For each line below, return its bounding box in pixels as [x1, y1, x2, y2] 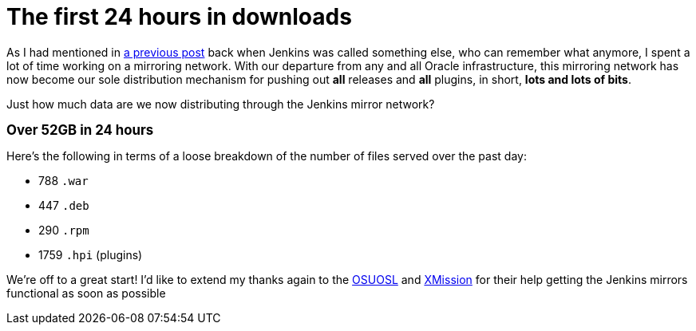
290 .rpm [38, 223, 89, 237]
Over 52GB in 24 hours [6, 121, 154, 138]
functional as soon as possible [6, 286, 166, 300]
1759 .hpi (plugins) [38, 247, 143, 262]
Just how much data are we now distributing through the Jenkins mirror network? [6, 97, 435, 111]
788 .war [38, 173, 89, 187]
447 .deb [38, 198, 89, 212]
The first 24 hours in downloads [6, 3, 352, 30]
